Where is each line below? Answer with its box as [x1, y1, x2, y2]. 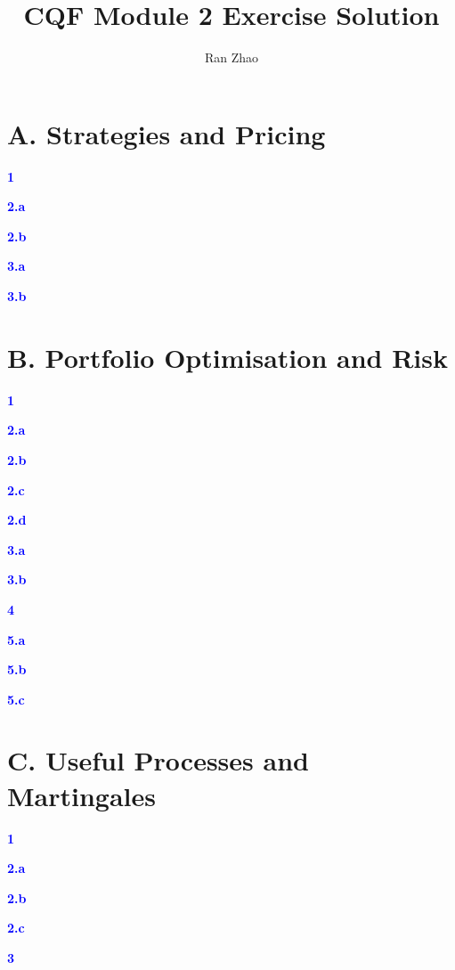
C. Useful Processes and [7, 742, 309, 778]
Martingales [7, 777, 156, 813]
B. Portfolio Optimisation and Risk [7, 338, 448, 375]
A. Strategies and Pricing [7, 115, 326, 151]
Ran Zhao [204, 48, 259, 67]
